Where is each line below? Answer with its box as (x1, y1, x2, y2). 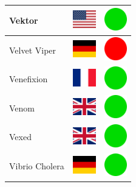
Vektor (9, 13, 38, 26)
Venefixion (9, 72, 48, 85)
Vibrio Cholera (9, 160, 64, 172)
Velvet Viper (9, 43, 56, 56)
